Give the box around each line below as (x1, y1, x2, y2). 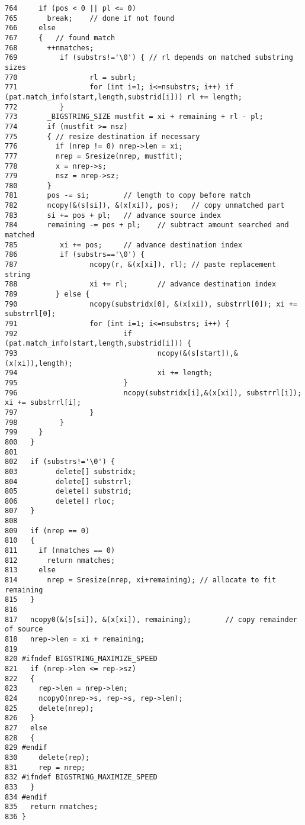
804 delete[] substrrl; (5, 477, 132, 486)
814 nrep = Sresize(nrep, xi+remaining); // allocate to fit (5, 576, 277, 585)
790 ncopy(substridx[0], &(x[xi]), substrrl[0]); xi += (5, 299, 297, 308)
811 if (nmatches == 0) (5, 546, 115, 555)
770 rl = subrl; (5, 73, 136, 82)
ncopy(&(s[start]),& (157, 349, 238, 357)
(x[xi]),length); (5, 359, 73, 368)
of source (5, 625, 43, 634)
